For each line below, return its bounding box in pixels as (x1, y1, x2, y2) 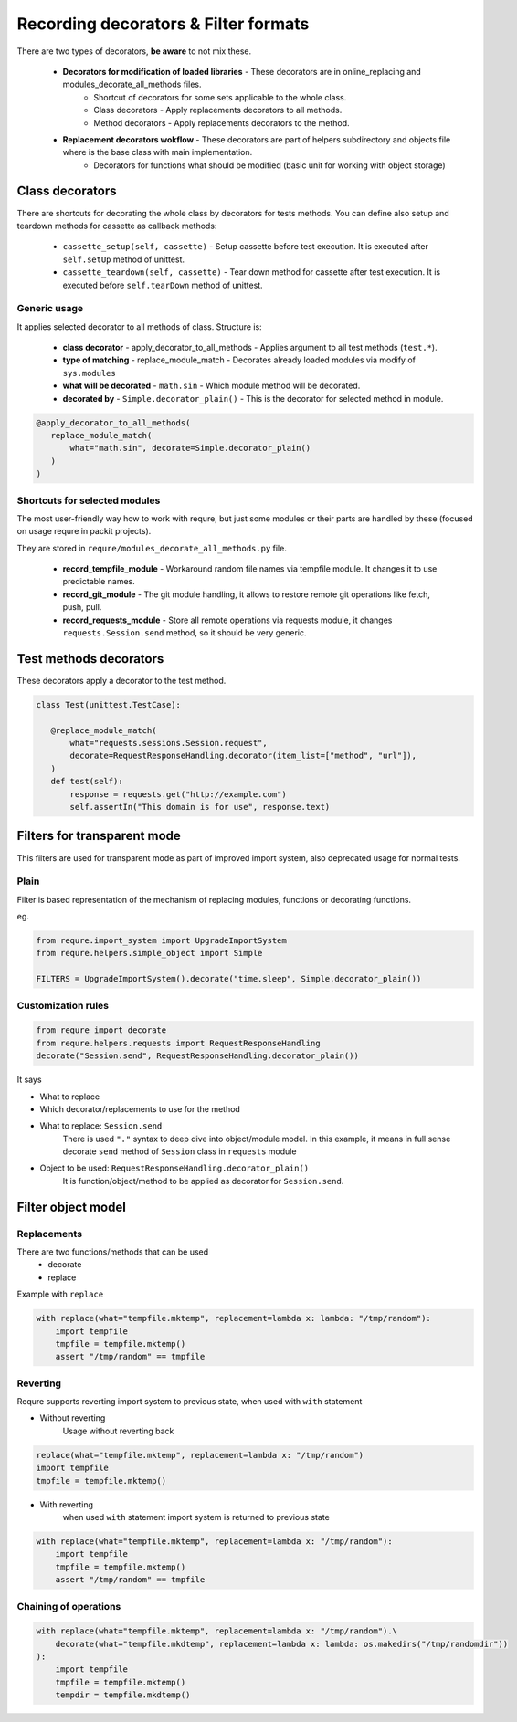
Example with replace (16, 1288, 104, 1300)
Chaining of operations (16, 1600, 121, 1612)
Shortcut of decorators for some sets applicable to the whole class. (93, 91, 347, 102)
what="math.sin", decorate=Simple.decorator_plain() (69, 443, 311, 454)
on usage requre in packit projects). (16, 526, 152, 537)
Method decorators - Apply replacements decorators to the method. (93, 117, 351, 128)
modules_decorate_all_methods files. (62, 79, 202, 90)
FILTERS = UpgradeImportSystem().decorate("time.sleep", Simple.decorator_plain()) (36, 973, 422, 984)
